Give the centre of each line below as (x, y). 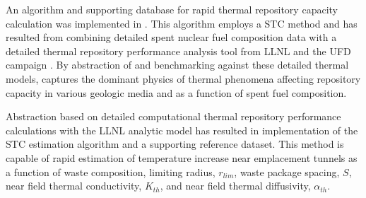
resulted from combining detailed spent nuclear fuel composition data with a (171, 37)
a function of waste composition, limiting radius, (111, 171)
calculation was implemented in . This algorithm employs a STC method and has (182, 23)
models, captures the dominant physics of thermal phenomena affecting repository (183, 78)
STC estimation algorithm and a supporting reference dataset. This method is (175, 144)
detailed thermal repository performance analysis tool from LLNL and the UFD (178, 51)
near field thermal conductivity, (74, 186)
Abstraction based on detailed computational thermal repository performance (173, 116)
